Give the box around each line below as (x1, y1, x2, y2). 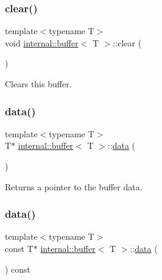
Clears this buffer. (5, 77, 72, 90)
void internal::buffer (5, 36, 79, 49)
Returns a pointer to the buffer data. (5, 180, 143, 193)
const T (5, 242, 33, 254)
